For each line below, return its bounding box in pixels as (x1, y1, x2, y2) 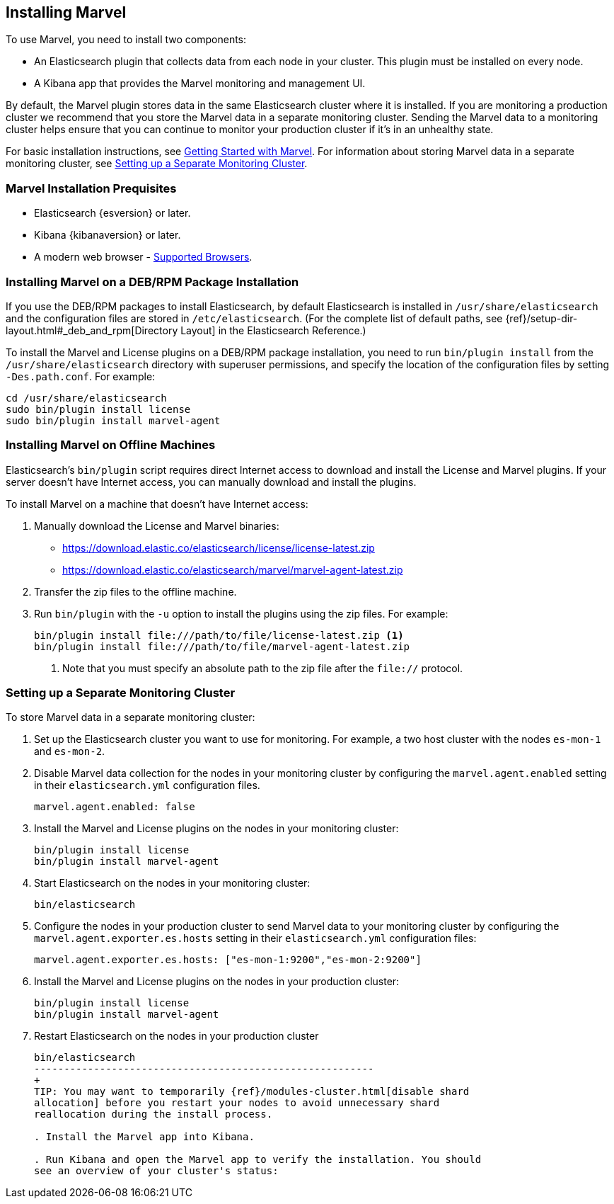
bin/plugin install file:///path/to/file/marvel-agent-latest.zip (34, 640, 410, 652)
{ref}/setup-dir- (505, 312, 578, 324)
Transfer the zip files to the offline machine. (34, 585, 237, 598)
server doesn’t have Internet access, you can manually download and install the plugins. (6, 475, 417, 488)
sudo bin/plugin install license (6, 403, 191, 415)
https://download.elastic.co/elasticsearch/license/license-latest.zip (62, 541, 375, 554)
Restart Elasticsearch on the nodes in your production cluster (34, 1030, 319, 1043)
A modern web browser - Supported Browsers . (34, 251, 253, 263)
